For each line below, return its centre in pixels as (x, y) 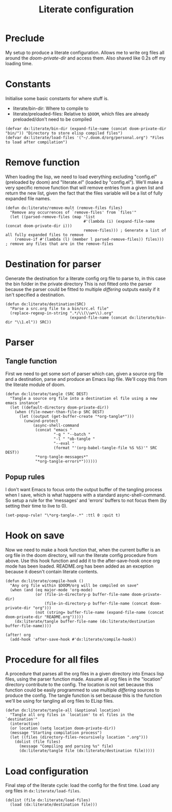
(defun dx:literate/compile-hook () (44, 581)
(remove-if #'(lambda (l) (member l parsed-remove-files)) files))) (89, 239)
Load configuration (47, 771)
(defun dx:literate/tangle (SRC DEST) (47, 394)
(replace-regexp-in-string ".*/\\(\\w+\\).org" (62, 313)
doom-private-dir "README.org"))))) (44, 617)
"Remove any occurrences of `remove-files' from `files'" (73, 212)
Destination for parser (53, 264)
